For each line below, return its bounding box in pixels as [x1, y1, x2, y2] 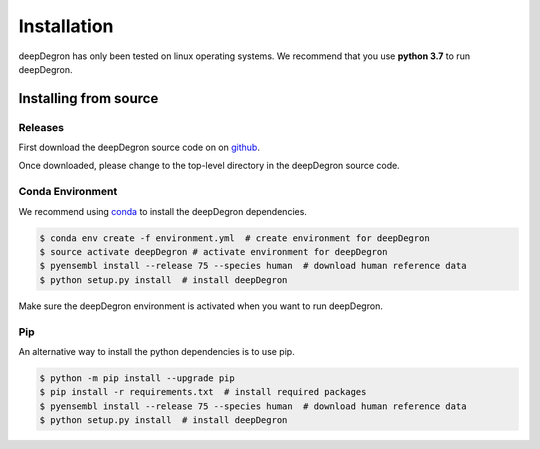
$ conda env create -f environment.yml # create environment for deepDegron [39, 232, 430, 244]
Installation [18, 15, 114, 37]
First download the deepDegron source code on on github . [18, 141, 260, 154]
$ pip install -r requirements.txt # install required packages [39, 386, 367, 398]
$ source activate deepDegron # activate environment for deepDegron [39, 246, 388, 257]
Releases [18, 120, 65, 134]
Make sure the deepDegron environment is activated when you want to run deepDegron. [18, 300, 384, 312]
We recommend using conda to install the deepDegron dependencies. [18, 205, 307, 217]
